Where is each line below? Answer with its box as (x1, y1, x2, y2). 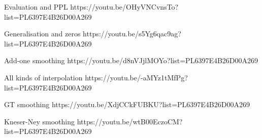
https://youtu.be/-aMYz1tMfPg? (85, 72, 188, 82)
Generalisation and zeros (4, 28, 81, 39)
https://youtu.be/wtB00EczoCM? (77, 116, 183, 126)
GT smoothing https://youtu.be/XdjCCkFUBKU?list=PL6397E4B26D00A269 (4, 99, 250, 110)
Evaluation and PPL (4, 2, 68, 12)
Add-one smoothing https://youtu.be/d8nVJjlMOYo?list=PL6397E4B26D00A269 (4, 55, 258, 66)
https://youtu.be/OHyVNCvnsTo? (70, 2, 179, 12)
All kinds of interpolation (4, 72, 83, 82)
